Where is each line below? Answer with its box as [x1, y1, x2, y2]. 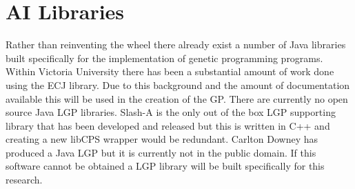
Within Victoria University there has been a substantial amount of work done [6, 64, 334, 79]
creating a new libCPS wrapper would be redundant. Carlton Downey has [6, 132, 318, 146]
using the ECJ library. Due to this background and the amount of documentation [6, 77, 350, 92]
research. [6, 172, 43, 187]
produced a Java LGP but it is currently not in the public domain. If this [6, 145, 316, 159]
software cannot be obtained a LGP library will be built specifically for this [6, 159, 325, 173]
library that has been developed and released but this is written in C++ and [6, 118, 330, 132]
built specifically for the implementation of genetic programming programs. [6, 50, 323, 65]
